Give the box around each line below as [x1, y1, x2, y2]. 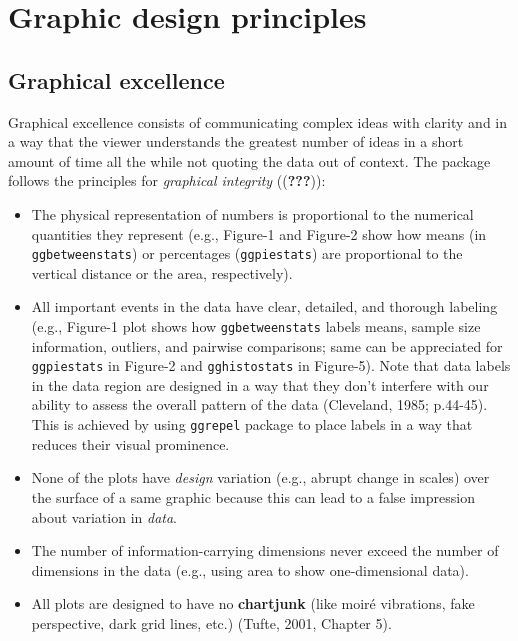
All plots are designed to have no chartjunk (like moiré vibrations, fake [31, 593, 475, 614]
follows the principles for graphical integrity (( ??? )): [8, 170, 326, 191]
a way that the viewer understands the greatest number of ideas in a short [8, 131, 464, 152]
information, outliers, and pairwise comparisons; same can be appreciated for [31, 335, 503, 356]
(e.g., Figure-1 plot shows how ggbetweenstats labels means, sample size [31, 315, 481, 336]
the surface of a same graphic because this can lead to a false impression [31, 486, 475, 507]
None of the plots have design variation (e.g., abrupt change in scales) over [31, 467, 490, 488]
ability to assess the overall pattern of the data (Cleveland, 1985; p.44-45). [31, 394, 488, 415]
